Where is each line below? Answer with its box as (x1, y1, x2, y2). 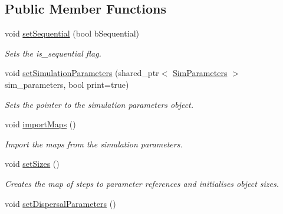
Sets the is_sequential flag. (5, 47, 101, 59)
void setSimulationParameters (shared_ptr (5, 67, 159, 79)
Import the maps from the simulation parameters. (5, 137, 183, 150)
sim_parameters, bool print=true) (5, 78, 129, 90)
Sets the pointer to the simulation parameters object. (5, 98, 194, 110)
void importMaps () (5, 118, 76, 130)
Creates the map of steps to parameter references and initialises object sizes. (5, 177, 279, 189)
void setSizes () (5, 157, 60, 170)
